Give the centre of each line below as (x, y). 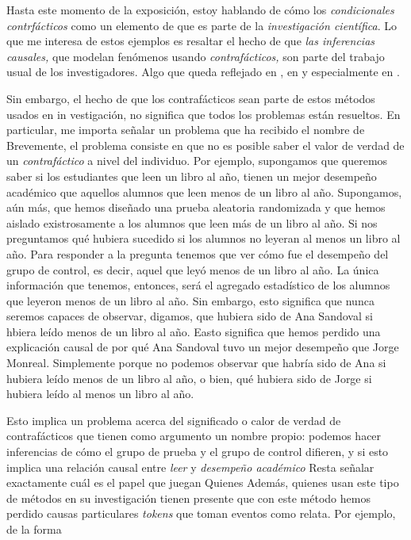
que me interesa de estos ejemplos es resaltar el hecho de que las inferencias (191, 41)
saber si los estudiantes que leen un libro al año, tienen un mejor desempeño (192, 176)
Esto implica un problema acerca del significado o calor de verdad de (174, 420)
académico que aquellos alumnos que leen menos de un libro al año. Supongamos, (204, 191)
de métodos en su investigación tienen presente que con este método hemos (188, 498)
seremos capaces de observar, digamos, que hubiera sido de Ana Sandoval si (190, 316)
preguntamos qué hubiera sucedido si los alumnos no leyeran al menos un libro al (204, 238)
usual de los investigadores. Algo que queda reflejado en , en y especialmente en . (203, 72)
